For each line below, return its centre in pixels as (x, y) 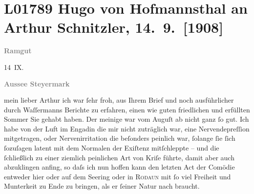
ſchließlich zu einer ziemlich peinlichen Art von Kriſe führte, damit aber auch (119, 157)
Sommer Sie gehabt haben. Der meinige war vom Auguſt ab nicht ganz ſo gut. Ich (127, 119)
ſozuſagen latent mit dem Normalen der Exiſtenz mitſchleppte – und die (112, 148)
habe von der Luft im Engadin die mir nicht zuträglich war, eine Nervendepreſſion (127, 128)
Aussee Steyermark (37, 83)
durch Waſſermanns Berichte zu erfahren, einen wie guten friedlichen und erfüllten (127, 109)
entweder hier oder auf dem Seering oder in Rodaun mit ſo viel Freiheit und (117, 176)
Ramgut (18, 51)
